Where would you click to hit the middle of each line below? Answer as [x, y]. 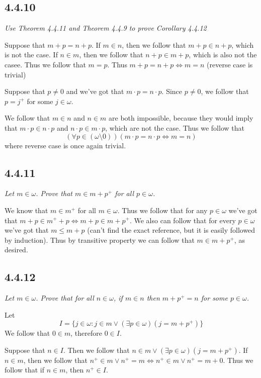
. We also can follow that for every [183, 220]
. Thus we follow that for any [162, 210]
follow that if [24, 370]
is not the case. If [31, 55]
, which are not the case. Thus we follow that [175, 127]
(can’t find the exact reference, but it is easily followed [171, 230]
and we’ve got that [95, 91]
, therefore [86, 333]
